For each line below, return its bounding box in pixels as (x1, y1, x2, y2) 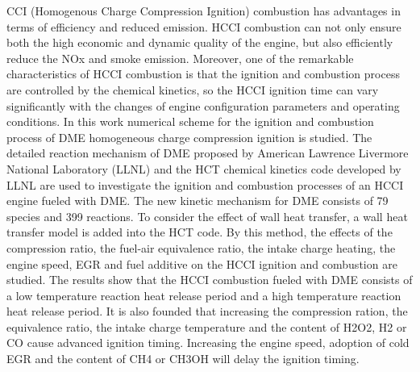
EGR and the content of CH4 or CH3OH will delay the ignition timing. (6, 350, 360, 367)
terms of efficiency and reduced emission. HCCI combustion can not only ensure (6, 18, 401, 35)
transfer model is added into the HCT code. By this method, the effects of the (6, 224, 393, 240)
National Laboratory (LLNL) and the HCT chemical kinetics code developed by (6, 160, 401, 177)
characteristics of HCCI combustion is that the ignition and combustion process (6, 65, 400, 82)
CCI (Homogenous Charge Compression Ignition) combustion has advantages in (6, 2, 401, 19)
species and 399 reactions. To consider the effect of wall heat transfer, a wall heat (6, 207, 408, 224)
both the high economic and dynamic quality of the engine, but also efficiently (6, 34, 393, 51)
